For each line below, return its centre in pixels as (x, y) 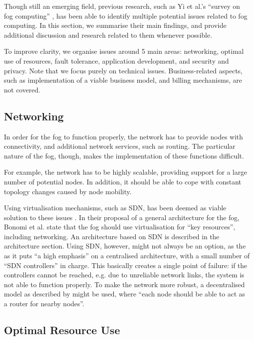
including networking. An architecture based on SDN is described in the (112, 236)
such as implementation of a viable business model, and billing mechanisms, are (123, 80)
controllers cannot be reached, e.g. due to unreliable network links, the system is (124, 275)
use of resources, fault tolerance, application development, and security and (116, 60)
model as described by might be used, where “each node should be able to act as (125, 294)
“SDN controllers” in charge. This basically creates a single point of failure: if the (126, 265)
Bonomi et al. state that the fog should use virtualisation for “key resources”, (120, 227)
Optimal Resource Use (62, 330)
